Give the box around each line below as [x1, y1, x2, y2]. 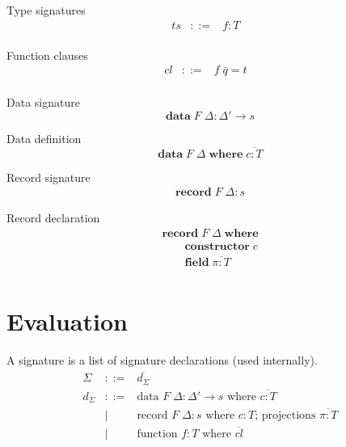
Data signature [6, 94, 80, 111]
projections [261, 409, 316, 421]
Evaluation [6, 305, 128, 338]
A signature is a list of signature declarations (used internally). [6, 352, 318, 369]
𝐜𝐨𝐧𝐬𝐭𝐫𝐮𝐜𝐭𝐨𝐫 [184, 240, 250, 252]
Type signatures [6, 2, 86, 18]
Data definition [6, 129, 82, 146]
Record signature [6, 168, 91, 185]
